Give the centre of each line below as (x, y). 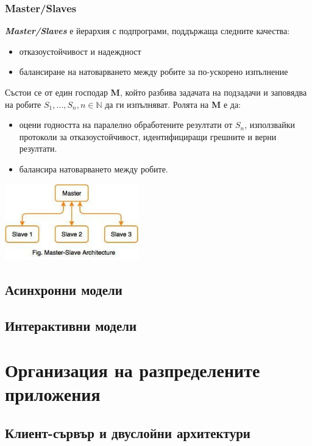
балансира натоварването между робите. (94, 168)
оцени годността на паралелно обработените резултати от (126, 125)
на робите (23, 104)
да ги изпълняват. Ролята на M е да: (173, 104)
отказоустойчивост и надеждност (80, 51)
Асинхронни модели (64, 289)
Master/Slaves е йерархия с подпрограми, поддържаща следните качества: (147, 31)
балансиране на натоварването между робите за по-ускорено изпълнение (154, 72)
